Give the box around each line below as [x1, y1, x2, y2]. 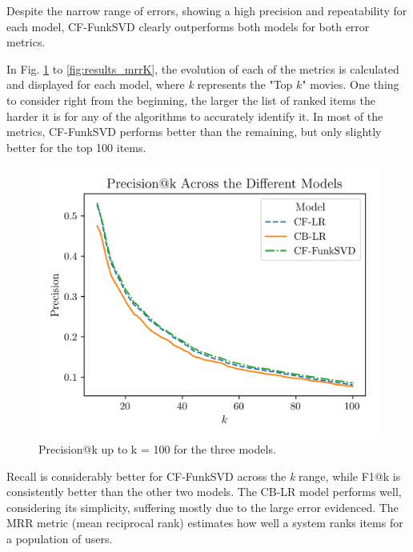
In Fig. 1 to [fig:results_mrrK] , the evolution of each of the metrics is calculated [6, 60, 399, 77]
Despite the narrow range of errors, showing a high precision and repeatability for [6, 2, 407, 18]
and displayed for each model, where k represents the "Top [6, 76, 293, 93]
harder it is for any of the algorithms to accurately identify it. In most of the [6, 107, 383, 124]
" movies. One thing [302, 76, 399, 93]
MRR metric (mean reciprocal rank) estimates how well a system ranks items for [6, 514, 403, 531]
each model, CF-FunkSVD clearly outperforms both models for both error [6, 18, 370, 34]
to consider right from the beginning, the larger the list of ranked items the [6, 91, 375, 108]
